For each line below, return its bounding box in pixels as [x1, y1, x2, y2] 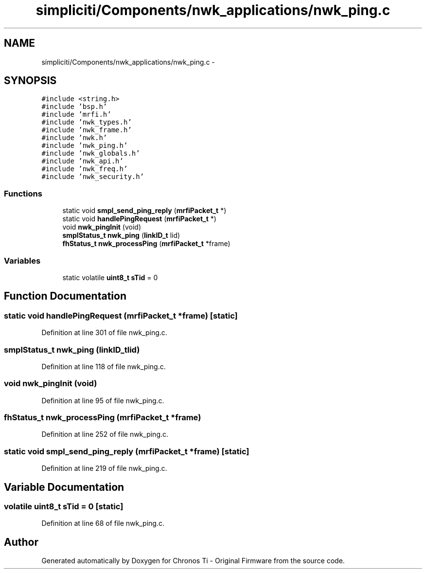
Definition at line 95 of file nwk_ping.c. [41, 396, 164, 405]
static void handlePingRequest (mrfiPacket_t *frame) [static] [4, 310, 238, 321]
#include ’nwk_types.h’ [41, 118, 132, 126]
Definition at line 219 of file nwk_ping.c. [41, 464, 167, 473]
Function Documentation [4, 290, 126, 303]
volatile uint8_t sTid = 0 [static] [4, 501, 124, 511]
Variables [4, 255, 41, 266]
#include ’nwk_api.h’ [41, 157, 124, 165]
